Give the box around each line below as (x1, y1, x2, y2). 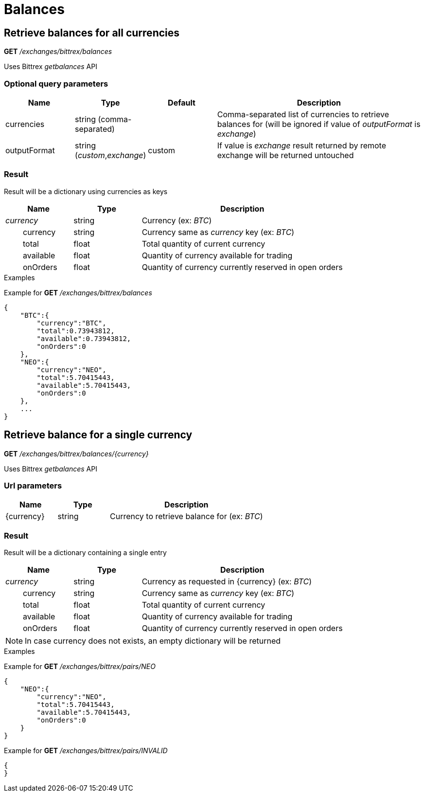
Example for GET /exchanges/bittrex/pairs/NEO (4, 662, 156, 671)
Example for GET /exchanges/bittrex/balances (4, 288, 152, 297)
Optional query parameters (4, 78, 108, 89)
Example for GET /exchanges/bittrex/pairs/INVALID (4, 746, 168, 755)
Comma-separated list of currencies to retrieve (217, 109, 389, 119)
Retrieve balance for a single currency (4, 429, 193, 441)
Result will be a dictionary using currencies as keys (4, 187, 168, 196)
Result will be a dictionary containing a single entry (4, 548, 167, 557)
